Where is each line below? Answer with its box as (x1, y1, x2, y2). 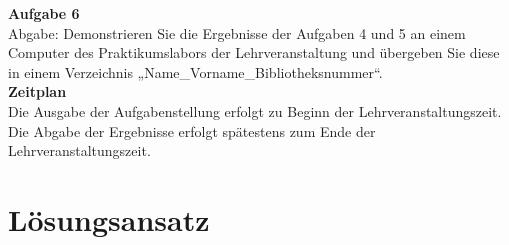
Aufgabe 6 (8, 3, 80, 23)
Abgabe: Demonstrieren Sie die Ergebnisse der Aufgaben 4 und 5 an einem (8, 22, 466, 43)
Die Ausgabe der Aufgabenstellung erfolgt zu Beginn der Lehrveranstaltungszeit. (8, 100, 502, 121)
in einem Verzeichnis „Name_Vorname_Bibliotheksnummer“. (8, 61, 383, 82)
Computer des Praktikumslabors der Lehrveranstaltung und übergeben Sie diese (8, 42, 500, 63)
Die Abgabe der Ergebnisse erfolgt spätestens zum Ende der (8, 120, 376, 141)
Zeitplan (8, 81, 67, 102)
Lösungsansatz (8, 198, 210, 239)
